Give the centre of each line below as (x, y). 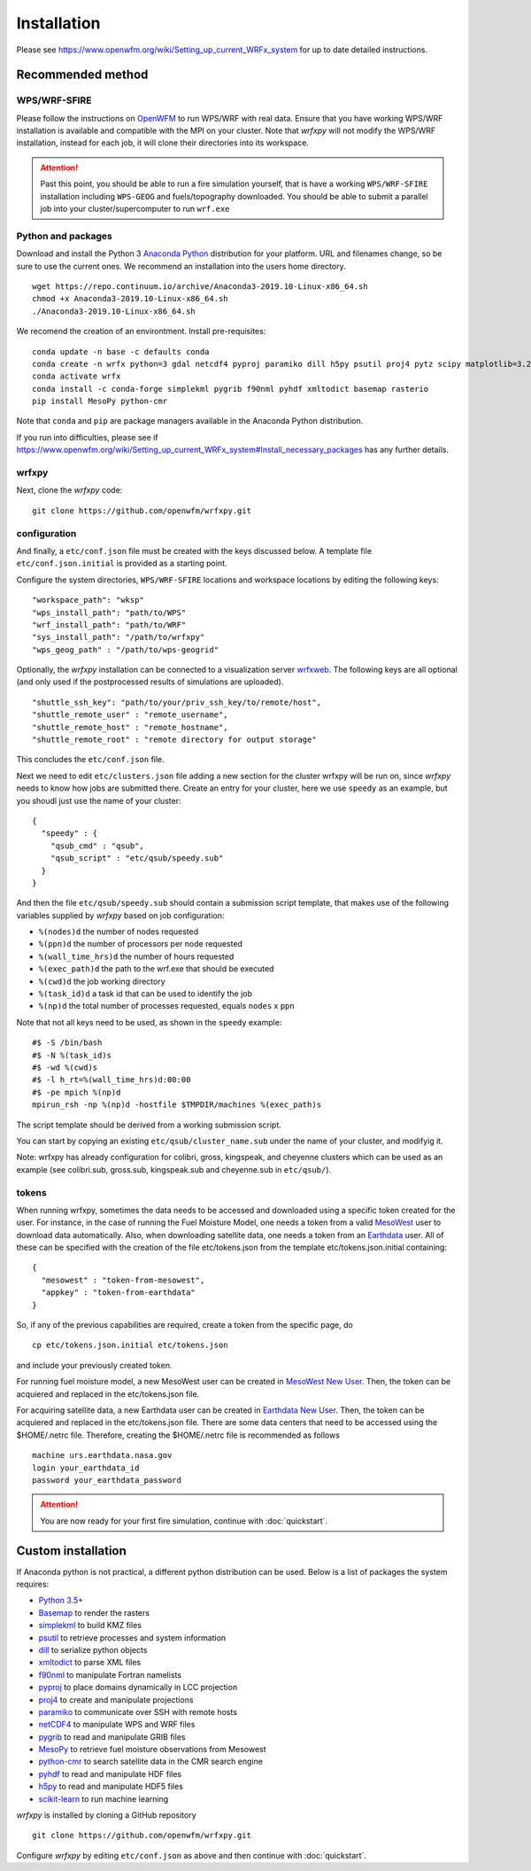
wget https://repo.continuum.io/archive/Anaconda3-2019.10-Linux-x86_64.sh (200, 286)
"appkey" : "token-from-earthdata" (119, 1293)
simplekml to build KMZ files (90, 1625)
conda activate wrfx (77, 376)
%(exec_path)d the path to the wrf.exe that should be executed (156, 969)
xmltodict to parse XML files (90, 1663)
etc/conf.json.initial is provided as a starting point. (122, 564)
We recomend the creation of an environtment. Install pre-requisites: (141, 331)
